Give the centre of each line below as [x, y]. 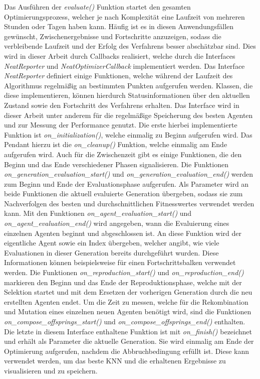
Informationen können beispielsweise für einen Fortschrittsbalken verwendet [120, 262]
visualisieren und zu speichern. [51, 370]
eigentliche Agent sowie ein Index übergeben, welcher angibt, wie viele [112, 243]
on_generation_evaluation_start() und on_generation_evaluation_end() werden [128, 174]
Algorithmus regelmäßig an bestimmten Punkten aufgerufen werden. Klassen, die [128, 85]
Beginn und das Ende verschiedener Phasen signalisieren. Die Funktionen [116, 164]
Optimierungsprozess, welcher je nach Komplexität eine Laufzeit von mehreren [124, 16]
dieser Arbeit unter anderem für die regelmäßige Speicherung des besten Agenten [128, 115]
